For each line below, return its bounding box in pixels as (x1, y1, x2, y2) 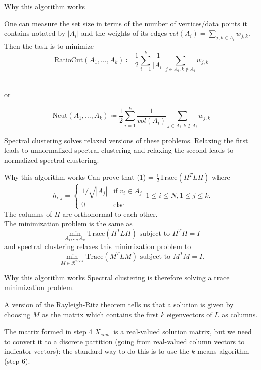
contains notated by (4, 28, 66, 38)
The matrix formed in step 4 (4, 326, 93, 337)
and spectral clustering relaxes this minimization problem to (4, 241, 191, 252)
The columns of (4, 208, 52, 219)
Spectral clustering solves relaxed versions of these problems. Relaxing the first (4, 135, 248, 145)
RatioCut (54, 57, 83, 64)
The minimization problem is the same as (4, 218, 133, 229)
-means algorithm (195, 346, 249, 356)
